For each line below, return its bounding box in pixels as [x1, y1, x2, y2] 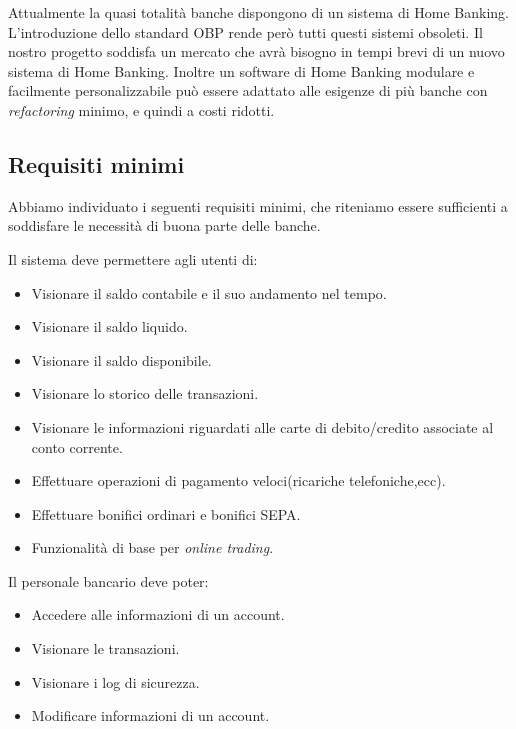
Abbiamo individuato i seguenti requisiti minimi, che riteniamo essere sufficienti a [8, 195, 508, 216]
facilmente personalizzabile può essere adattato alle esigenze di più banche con [8, 80, 488, 101]
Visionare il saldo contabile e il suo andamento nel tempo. [31, 282, 387, 303]
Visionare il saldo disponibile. [31, 349, 212, 370]
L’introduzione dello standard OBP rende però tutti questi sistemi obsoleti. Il [8, 21, 483, 42]
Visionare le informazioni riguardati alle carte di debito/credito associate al [31, 416, 494, 437]
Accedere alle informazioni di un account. [31, 604, 285, 625]
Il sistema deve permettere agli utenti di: [8, 248, 258, 269]
